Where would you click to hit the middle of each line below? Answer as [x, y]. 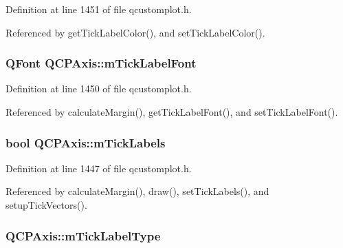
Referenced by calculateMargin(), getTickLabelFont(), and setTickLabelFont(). [172, 112]
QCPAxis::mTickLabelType [83, 235]
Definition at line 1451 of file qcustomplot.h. [99, 9]
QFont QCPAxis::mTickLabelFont [101, 63]
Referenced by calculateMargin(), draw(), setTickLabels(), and [137, 191]
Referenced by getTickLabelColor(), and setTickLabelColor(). [135, 32]
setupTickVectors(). [46, 205]
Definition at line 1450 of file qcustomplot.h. [99, 89]
